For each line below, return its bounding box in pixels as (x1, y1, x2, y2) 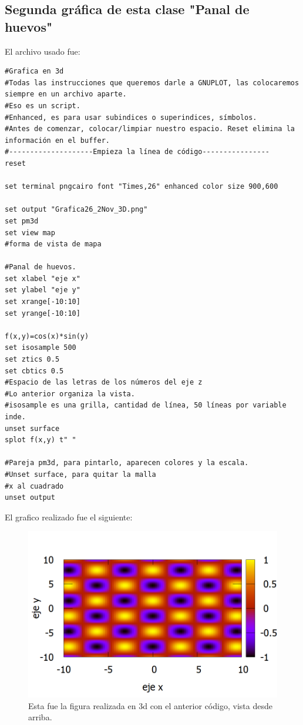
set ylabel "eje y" (5, 286, 80, 295)
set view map (5, 228, 55, 237)
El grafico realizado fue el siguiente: (5, 510, 133, 523)
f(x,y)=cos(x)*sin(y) (5, 332, 89, 340)
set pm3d (5, 216, 39, 225)
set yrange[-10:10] (5, 309, 80, 318)
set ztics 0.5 (5, 355, 60, 364)
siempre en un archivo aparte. (5, 90, 127, 99)
